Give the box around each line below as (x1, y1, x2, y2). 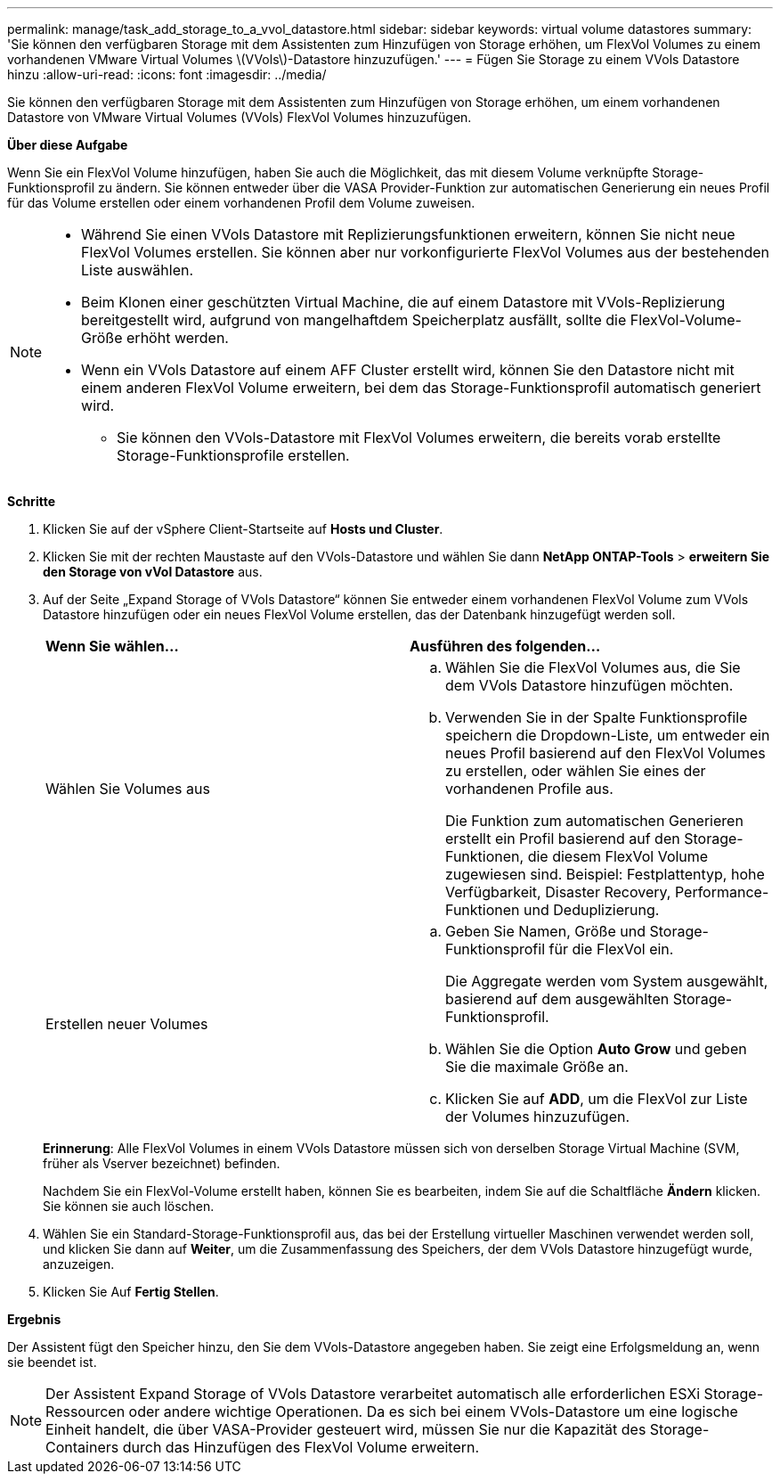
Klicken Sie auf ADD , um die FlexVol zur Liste (445, 1090, 748, 1108)
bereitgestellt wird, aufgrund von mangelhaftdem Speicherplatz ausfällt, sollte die (81, 311, 627, 329)
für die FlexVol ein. (548, 940, 674, 958)
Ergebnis (7, 1312, 61, 1327)
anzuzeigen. (43, 1256, 115, 1272)
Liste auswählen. (81, 261, 194, 279)
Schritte (7, 494, 55, 509)
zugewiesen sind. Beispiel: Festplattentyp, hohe (445, 865, 765, 883)
